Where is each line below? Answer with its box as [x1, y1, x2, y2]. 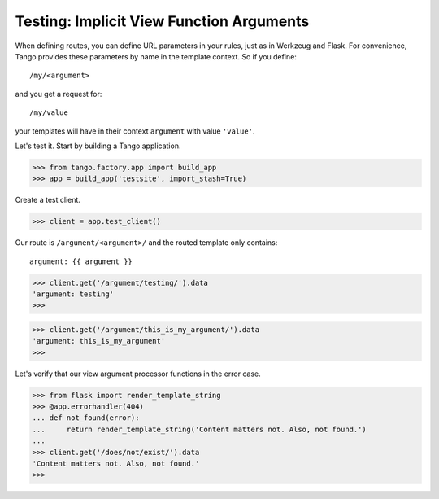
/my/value [29, 108, 68, 117]
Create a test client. [15, 195, 81, 205]
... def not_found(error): [32, 414, 140, 422]
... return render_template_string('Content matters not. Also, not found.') [32, 424, 367, 434]
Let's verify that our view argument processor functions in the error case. [15, 369, 262, 379]
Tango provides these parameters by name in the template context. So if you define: [15, 51, 297, 61]
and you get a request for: [15, 89, 102, 98]
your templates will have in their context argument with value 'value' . [15, 126, 255, 136]
